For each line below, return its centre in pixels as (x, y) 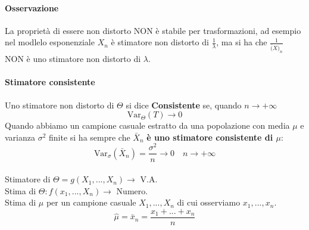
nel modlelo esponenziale (50, 42)
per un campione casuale (91, 202)
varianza (20, 137)
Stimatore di (28, 179)
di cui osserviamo (209, 202)
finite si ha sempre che (90, 137)
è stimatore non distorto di (160, 42)
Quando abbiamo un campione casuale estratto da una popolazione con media (147, 125)
